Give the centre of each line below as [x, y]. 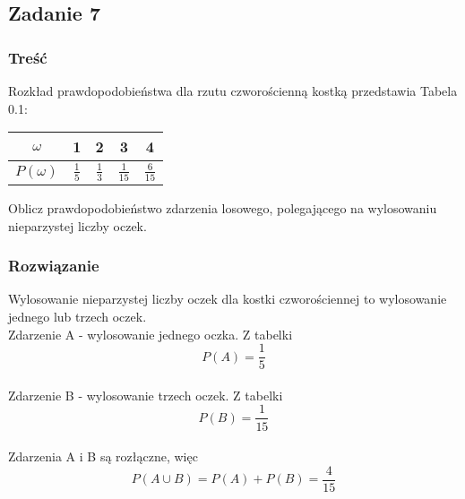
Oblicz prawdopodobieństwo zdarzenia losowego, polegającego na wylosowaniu [223, 208]
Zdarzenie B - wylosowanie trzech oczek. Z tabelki [146, 395]
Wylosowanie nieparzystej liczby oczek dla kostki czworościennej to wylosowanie [228, 299]
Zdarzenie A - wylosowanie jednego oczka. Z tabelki [151, 334]
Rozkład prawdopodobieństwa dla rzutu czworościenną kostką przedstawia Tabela [233, 90]
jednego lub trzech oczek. [77, 316]
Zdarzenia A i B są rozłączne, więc [103, 456]
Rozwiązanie [54, 266]
